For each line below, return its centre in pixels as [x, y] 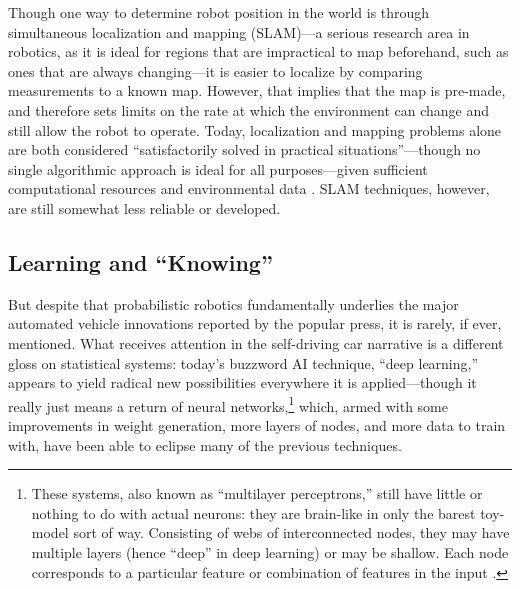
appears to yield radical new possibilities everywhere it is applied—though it [242, 382]
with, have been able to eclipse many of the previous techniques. [205, 444]
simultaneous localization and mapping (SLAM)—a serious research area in [239, 31]
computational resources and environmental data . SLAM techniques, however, [249, 188]
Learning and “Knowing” [140, 261]
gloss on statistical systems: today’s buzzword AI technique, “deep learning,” [243, 362]
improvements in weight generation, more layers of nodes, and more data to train [257, 424]
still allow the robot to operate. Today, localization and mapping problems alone [255, 129]
